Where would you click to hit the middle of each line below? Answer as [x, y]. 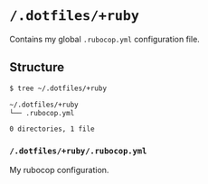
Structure [37, 67]
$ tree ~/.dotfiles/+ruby [58, 88]
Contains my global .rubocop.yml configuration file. [105, 39]
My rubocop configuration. [59, 170]
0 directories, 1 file [52, 129]
